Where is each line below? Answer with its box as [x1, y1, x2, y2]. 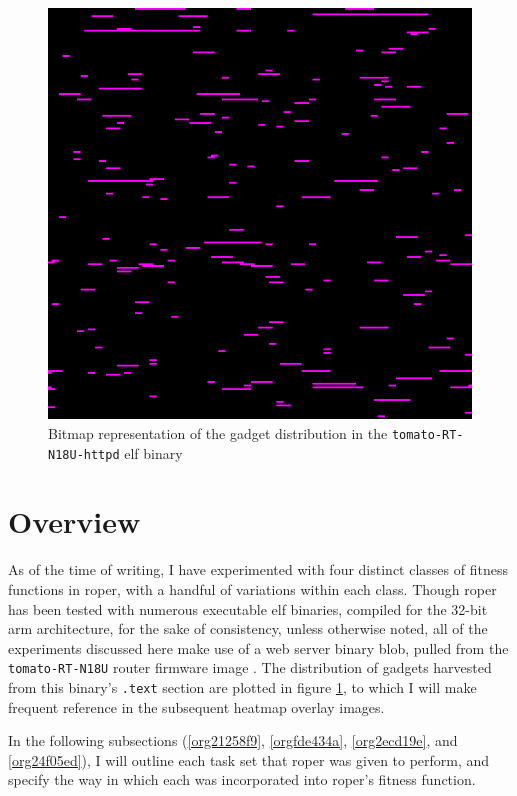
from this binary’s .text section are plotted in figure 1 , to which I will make [8, 676, 477, 697]
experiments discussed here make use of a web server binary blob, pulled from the [8, 637, 509, 658]
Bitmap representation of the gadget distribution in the [48, 422, 388, 443]
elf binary [124, 442, 183, 463]
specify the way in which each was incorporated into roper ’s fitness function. [8, 769, 476, 790]
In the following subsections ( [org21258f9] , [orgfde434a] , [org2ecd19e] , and [8, 730, 458, 751]
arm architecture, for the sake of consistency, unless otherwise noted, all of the [8, 618, 488, 639]
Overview [8, 501, 141, 542]
